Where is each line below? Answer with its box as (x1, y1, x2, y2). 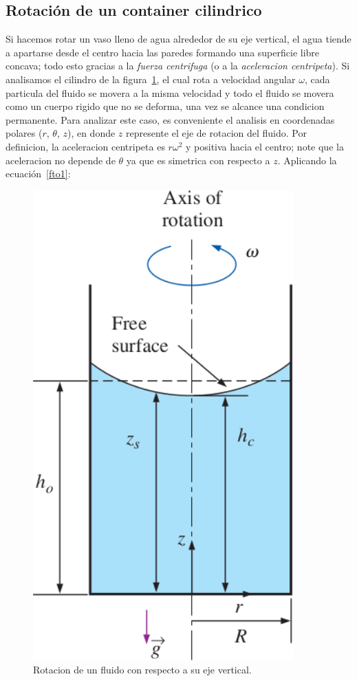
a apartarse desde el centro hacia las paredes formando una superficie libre (6, 45, 320, 59)
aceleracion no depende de (6, 153, 116, 167)
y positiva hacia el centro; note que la (185, 139, 344, 153)
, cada (304, 71, 330, 86)
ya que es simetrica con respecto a (126, 153, 270, 167)
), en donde (67, 126, 116, 140)
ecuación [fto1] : (6, 166, 71, 181)
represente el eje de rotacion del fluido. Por (126, 126, 307, 140)
